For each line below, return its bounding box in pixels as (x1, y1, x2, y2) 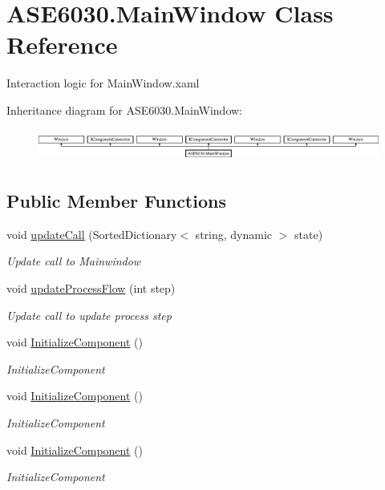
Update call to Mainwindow (6, 253, 141, 269)
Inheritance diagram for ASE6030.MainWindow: (6, 101, 242, 118)
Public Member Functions (6, 188, 226, 213)
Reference (6, 28, 118, 61)
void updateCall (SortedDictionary (6, 225, 177, 242)
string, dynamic (195, 225, 273, 242)
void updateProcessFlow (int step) (6, 280, 176, 297)
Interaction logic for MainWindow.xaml (6, 75, 200, 91)
